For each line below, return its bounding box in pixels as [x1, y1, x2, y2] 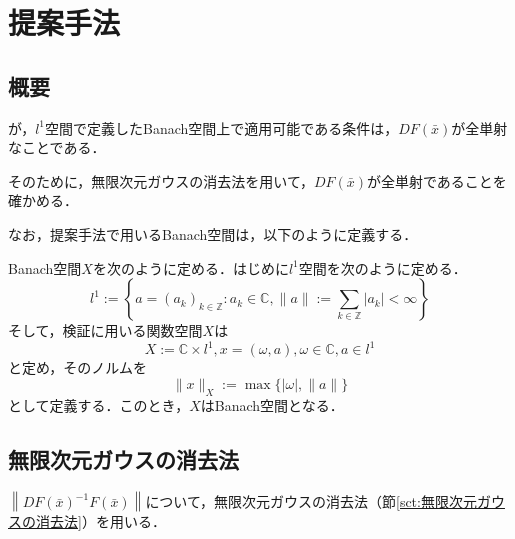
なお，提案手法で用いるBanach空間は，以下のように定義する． [8, 223, 418, 244]
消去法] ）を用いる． [35, 511, 166, 532]
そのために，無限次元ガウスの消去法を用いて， [8, 170, 314, 191]
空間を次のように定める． [298, 257, 467, 278]
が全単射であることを [367, 170, 507, 191]
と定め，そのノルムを [8, 357, 148, 378]
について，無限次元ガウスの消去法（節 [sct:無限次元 [145, 491, 477, 512]
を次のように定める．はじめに [92, 257, 289, 278]
